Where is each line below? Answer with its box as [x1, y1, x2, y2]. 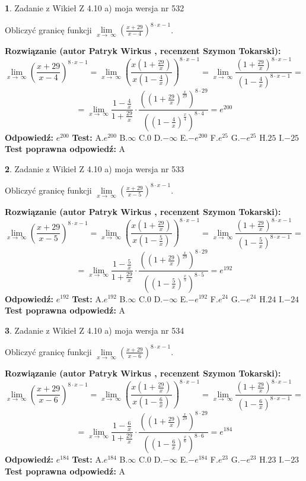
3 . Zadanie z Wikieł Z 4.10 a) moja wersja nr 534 [5, 324, 184, 336]
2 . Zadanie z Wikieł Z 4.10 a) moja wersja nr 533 [5, 162, 184, 175]
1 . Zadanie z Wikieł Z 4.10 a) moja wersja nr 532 [5, 2, 184, 14]
